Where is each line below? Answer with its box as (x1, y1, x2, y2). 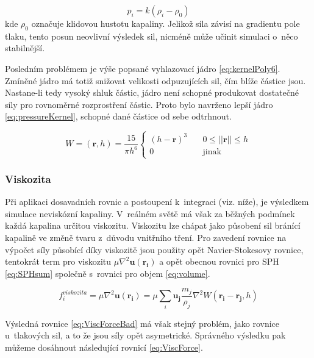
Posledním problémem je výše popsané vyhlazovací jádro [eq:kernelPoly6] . (5, 62, 280, 74)
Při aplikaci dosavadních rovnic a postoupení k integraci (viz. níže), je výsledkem (5, 195, 309, 208)
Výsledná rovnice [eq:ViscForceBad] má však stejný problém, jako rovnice (5, 317, 280, 329)
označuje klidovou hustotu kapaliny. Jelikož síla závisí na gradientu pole (31, 17, 300, 29)
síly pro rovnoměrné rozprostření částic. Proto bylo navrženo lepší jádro (5, 98, 273, 110)
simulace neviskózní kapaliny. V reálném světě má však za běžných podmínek (5, 207, 295, 220)
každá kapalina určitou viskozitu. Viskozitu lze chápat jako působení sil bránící (5, 219, 301, 232)
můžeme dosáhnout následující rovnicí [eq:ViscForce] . (5, 340, 203, 353)
